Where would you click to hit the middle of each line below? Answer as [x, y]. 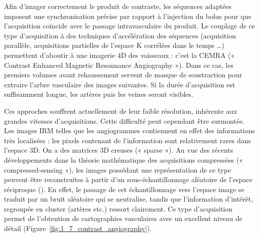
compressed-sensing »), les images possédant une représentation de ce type [118, 169]
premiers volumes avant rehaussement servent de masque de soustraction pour [123, 75]
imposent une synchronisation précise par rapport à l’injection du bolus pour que [128, 16]
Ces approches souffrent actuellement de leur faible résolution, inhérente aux [121, 111]
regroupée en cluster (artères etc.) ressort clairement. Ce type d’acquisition [118, 208]
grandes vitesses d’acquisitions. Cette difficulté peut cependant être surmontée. [124, 120]
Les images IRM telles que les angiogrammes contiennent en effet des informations [129, 130]
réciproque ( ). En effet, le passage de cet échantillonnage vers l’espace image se [124, 189]
